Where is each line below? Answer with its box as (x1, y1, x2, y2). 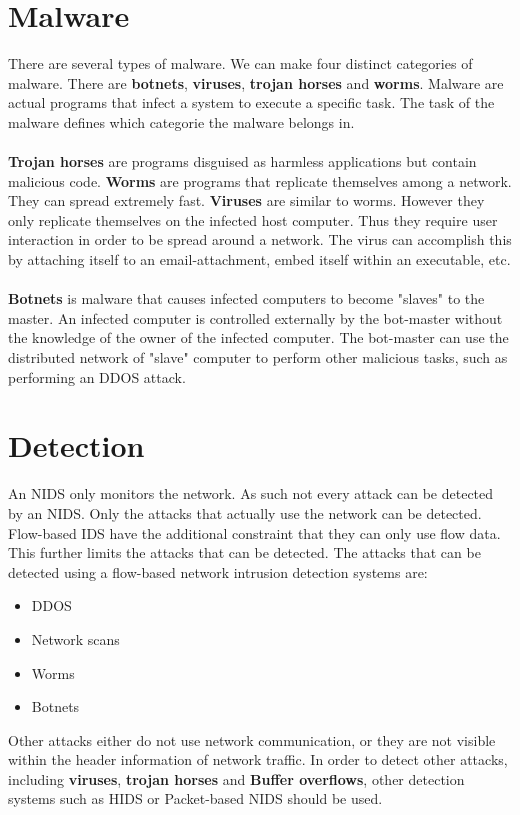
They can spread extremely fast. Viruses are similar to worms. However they (8, 190, 485, 211)
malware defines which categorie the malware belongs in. (8, 111, 355, 132)
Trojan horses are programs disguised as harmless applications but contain (8, 151, 477, 172)
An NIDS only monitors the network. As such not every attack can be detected (8, 483, 494, 504)
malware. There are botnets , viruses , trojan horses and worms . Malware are (8, 72, 504, 93)
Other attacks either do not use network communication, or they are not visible (8, 729, 496, 750)
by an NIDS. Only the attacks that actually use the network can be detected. (8, 502, 482, 523)
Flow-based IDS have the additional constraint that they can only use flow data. (8, 522, 501, 543)
